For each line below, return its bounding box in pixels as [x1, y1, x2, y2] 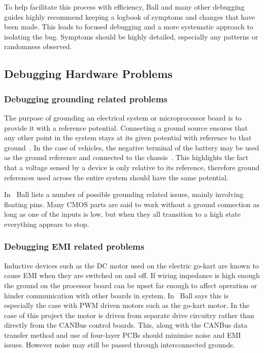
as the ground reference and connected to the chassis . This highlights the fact [4, 152, 249, 163]
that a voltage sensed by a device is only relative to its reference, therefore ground [4, 162, 259, 172]
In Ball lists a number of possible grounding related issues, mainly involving [4, 189, 244, 200]
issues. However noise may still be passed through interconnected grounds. [4, 339, 235, 350]
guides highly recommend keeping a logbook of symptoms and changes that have [4, 11, 255, 22]
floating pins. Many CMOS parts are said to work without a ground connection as [4, 199, 259, 209]
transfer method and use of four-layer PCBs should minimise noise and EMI [4, 329, 241, 340]
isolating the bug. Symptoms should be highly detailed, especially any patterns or [4, 31, 258, 42]
